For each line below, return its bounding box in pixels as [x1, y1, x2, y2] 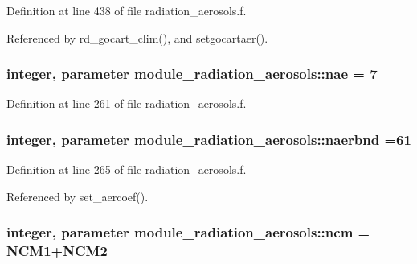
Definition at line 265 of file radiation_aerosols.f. [6, 161, 247, 178]
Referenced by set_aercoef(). [6, 188, 149, 204]
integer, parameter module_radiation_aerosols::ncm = [6, 222, 370, 242]
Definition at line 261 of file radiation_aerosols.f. [6, 95, 247, 112]
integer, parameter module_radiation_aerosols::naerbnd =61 [6, 129, 411, 149]
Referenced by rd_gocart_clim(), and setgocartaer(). [6, 29, 268, 46]
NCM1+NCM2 [6, 241, 108, 261]
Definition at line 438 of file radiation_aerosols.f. [6, 2, 247, 19]
